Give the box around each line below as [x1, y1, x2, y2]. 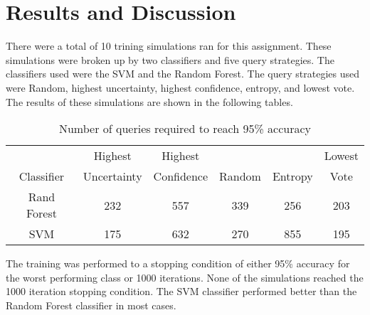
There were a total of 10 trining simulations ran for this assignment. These [6, 38, 332, 53]
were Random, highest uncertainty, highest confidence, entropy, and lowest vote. [6, 80, 355, 95]
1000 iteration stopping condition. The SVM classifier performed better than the [6, 284, 357, 299]
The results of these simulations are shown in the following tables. [6, 94, 293, 109]
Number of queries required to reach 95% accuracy [58, 120, 312, 137]
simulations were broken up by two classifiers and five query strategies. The [6, 52, 334, 67]
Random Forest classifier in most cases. [6, 297, 176, 312]
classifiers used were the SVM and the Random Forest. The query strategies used [6, 66, 359, 81]
